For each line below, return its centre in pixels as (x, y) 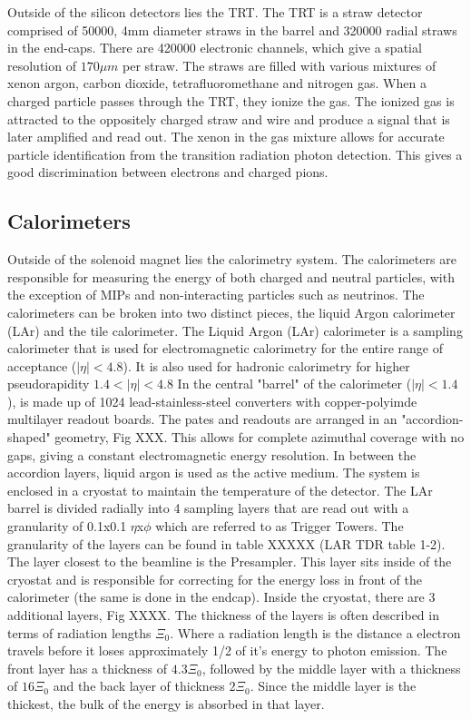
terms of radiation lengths (79, 632)
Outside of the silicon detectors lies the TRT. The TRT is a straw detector (215, 12)
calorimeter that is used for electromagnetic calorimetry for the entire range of (225, 348)
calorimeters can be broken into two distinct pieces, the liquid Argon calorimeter (231, 312)
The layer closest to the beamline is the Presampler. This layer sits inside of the (230, 561)
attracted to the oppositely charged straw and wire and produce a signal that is (229, 118)
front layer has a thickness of (88, 668)
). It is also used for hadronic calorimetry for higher (266, 365)
